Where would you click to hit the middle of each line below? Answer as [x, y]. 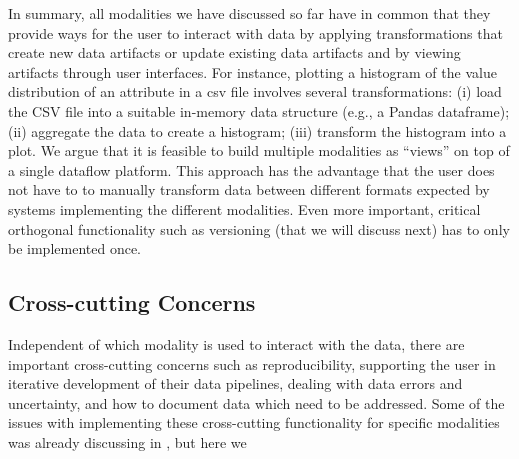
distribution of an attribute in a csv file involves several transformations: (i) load [255, 91]
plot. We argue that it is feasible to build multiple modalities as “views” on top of [259, 150]
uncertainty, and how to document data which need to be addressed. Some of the [256, 402]
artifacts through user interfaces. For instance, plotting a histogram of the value [252, 71]
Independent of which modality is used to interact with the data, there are [236, 343]
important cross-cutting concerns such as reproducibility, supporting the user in [252, 363]
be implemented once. [74, 248]
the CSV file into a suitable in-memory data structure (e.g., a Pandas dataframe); [259, 110]
